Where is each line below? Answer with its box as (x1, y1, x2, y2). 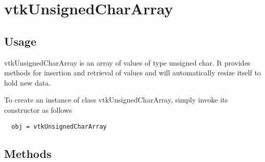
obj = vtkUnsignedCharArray (11, 123, 107, 130)
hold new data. (4, 77, 51, 88)
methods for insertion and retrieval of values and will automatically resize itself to (4, 67, 261, 78)
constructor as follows (4, 104, 72, 115)
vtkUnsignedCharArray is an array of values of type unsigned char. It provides (4, 57, 251, 68)
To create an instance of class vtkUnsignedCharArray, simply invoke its (4, 94, 228, 105)
